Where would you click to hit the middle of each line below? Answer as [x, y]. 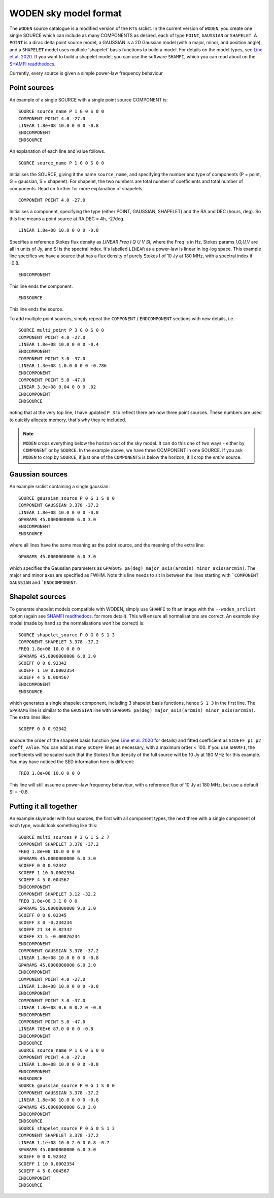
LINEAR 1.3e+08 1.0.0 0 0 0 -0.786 [63, 366]
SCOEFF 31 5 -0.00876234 [49, 937]
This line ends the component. [41, 286]
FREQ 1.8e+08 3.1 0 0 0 [48, 901]
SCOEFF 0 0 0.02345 [43, 915]
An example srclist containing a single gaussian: [60, 487]
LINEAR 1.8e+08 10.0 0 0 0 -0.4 [59, 344]
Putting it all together [43, 806]
